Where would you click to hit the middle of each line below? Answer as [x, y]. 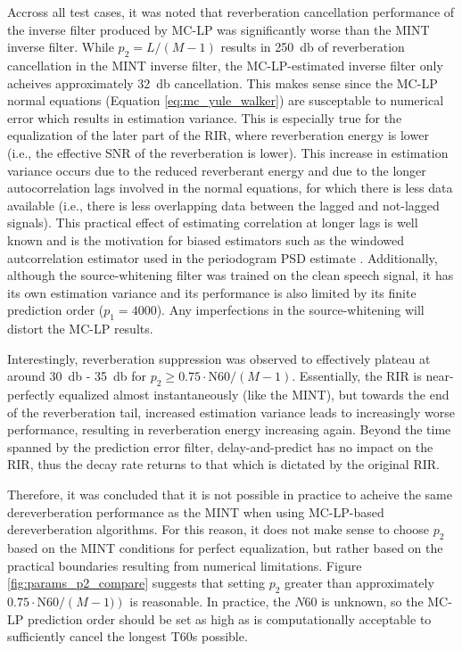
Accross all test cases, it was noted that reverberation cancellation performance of [231, 12]
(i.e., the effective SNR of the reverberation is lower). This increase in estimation [228, 152]
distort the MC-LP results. [80, 329]
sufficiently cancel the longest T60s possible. [128, 636]
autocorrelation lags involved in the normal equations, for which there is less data [230, 188]
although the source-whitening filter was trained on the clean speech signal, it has [231, 275]
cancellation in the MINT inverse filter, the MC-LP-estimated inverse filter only [225, 65]
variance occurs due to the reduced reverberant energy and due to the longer [217, 170]
